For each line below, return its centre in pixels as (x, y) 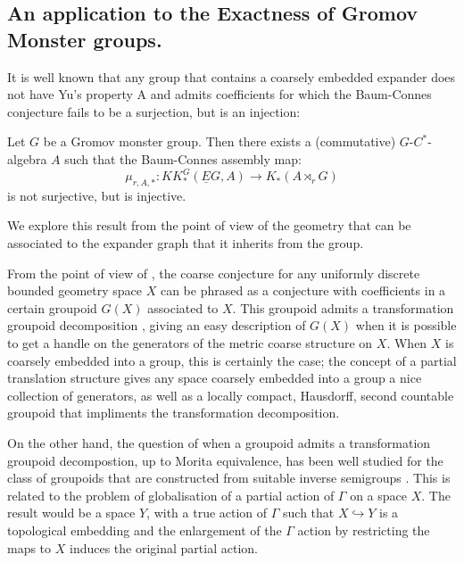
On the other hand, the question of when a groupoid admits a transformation (219, 442)
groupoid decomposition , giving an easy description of (157, 325)
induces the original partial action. (163, 547)
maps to (29, 547)
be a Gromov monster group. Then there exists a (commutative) (220, 141)
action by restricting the (364, 530)
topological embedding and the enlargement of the (145, 530)
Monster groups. (85, 39)
